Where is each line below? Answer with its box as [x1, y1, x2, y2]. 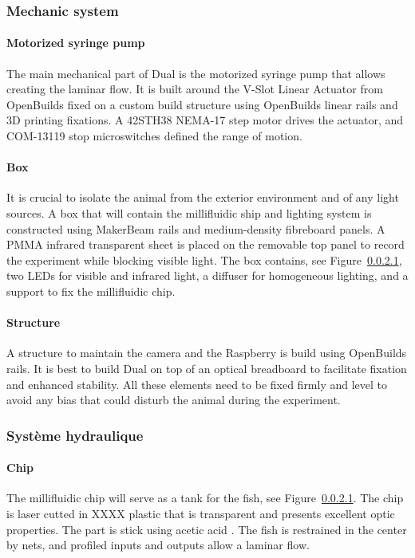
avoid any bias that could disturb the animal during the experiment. [6, 391, 341, 408]
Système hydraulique [6, 425, 144, 445]
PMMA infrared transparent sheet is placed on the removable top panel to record [6, 236, 405, 253]
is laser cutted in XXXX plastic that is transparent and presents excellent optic [6, 505, 395, 521]
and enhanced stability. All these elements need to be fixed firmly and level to [6, 375, 388, 392]
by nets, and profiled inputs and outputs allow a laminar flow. [6, 536, 310, 553]
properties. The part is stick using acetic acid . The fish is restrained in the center [6, 521, 407, 537]
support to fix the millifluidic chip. [6, 282, 176, 299]
